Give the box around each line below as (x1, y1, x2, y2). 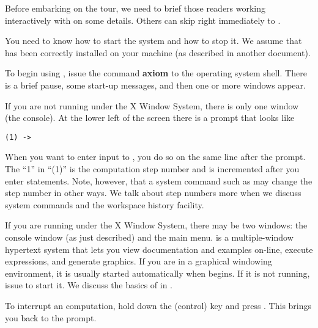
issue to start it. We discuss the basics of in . (5, 279, 173, 291)
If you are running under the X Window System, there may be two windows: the (5, 219, 308, 231)
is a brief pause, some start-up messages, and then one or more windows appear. (5, 78, 306, 91)
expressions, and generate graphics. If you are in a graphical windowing (5, 255, 272, 268)
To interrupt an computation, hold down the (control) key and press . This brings (5, 299, 312, 312)
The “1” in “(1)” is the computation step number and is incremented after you (5, 162, 300, 175)
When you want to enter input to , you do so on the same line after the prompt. (5, 150, 306, 163)
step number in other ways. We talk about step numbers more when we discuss (5, 186, 301, 199)
